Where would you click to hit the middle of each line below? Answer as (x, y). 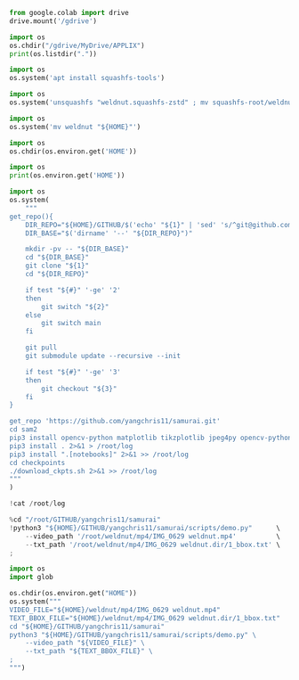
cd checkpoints (37, 463)
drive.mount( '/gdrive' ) (53, 21)
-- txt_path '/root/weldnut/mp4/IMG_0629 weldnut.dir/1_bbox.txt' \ (153, 545)
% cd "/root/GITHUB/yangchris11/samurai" (85, 520)
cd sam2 (24, 430)
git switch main (71, 324)
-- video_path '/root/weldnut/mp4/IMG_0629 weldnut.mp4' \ (153, 536)
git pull (41, 348)
